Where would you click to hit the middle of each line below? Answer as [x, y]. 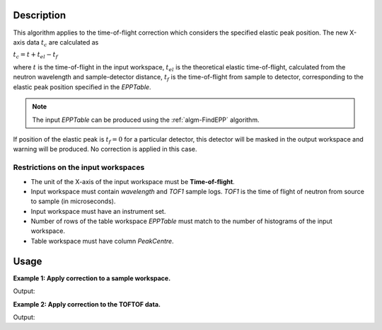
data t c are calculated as [63, 43]
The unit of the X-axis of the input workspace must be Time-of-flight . [133, 181]
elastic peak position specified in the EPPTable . [82, 87]
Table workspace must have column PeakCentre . [102, 241]
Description [40, 15]
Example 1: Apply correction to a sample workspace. [92, 278]
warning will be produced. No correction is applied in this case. [105, 149]
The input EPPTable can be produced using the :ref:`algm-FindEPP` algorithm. [146, 120]
